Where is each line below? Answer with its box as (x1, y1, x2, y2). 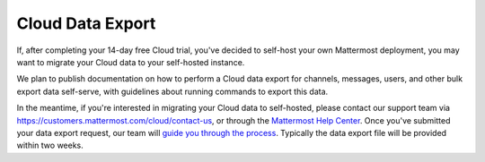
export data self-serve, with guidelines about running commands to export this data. (16, 86, 329, 97)
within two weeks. (16, 140, 84, 151)
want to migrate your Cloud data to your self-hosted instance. (16, 56, 245, 67)
